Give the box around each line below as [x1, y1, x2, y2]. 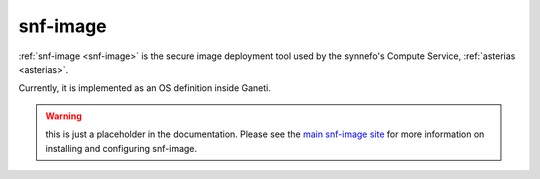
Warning [45, 110, 82, 122]
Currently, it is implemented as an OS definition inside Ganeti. [18, 82, 272, 94]
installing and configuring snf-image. [45, 142, 198, 154]
